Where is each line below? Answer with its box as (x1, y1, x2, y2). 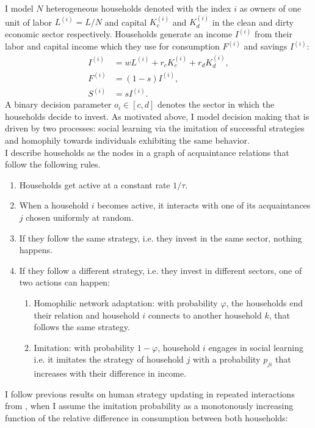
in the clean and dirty (212, 15, 294, 28)
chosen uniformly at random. (26, 211, 134, 224)
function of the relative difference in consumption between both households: (5, 411, 288, 424)
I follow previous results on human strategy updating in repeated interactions (5, 387, 295, 400)
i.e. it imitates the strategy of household (34, 353, 184, 366)
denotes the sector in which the (157, 98, 275, 111)
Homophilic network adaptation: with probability (34, 296, 218, 309)
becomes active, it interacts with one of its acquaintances (97, 199, 311, 212)
